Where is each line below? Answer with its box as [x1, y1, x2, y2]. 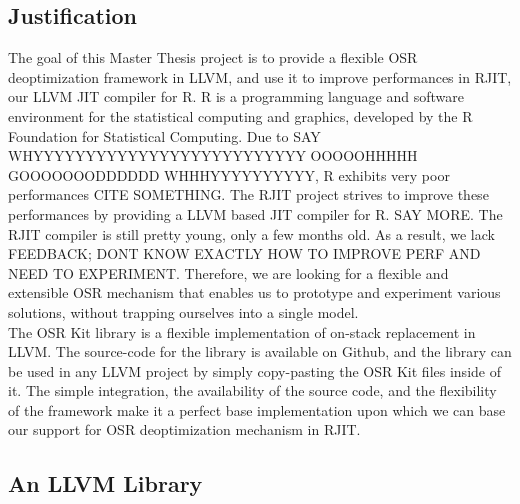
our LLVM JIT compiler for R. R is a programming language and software [8, 86, 464, 107]
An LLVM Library [8, 468, 203, 499]
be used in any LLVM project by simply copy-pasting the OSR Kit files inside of [8, 360, 501, 381]
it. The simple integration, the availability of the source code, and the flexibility [8, 380, 497, 401]
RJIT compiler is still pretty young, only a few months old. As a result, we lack [8, 223, 495, 244]
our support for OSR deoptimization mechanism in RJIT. [8, 419, 361, 440]
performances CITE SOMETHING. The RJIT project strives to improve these [8, 184, 489, 205]
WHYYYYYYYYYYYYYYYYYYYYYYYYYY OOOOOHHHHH [8, 145, 418, 166]
